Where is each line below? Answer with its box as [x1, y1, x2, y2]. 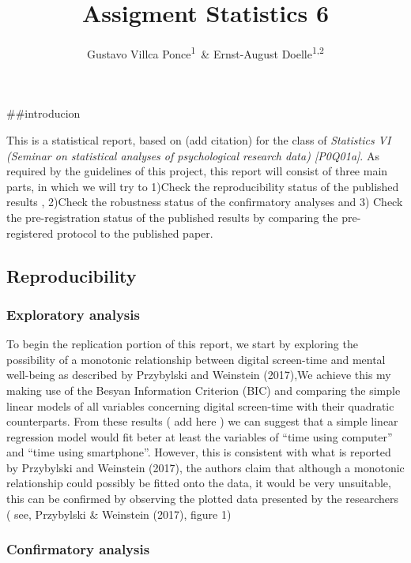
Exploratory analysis [6, 304, 140, 324]
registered [6, 224, 54, 241]
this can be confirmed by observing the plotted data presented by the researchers [6, 490, 399, 507]
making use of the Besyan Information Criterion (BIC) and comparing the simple [6, 381, 401, 398]
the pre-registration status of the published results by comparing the [6, 208, 338, 225]
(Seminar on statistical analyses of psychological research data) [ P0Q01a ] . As [6, 147, 379, 163]
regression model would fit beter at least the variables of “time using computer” [6, 428, 393, 445]
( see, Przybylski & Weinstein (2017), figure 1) [6, 505, 232, 522]
